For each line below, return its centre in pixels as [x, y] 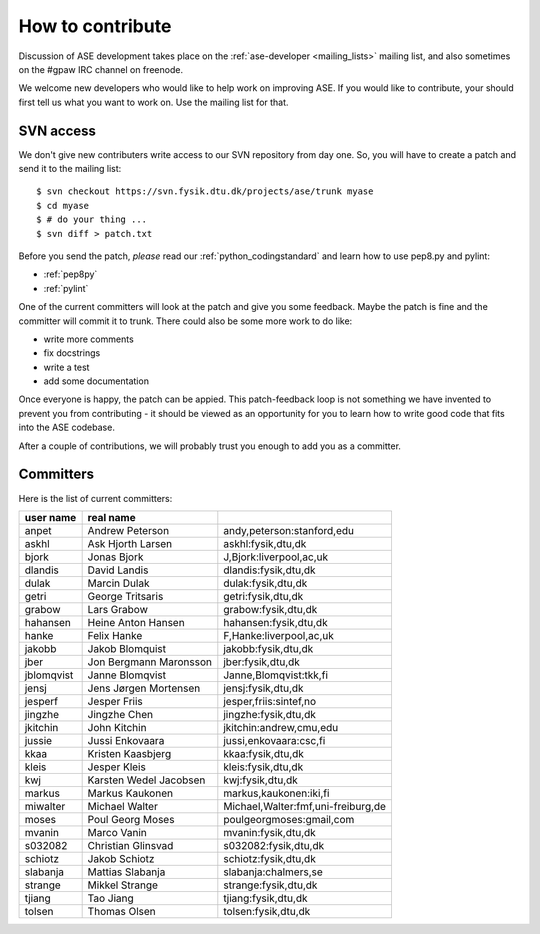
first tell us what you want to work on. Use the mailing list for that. [153, 102]
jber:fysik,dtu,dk [261, 662]
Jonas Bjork [115, 557]
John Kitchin [117, 727]
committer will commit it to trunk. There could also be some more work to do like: [185, 321]
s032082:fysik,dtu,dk [274, 845]
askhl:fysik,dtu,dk [265, 543]
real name [111, 517]
